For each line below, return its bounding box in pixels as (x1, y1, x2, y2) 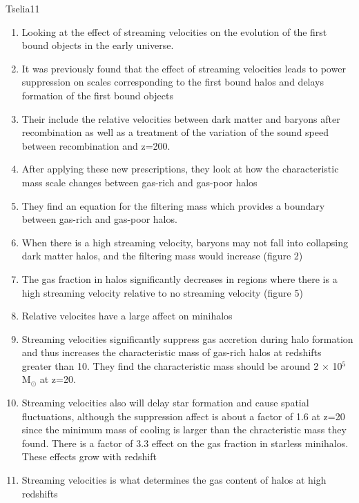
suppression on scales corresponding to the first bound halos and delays (21, 75, 324, 89)
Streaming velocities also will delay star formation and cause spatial (21, 395, 309, 410)
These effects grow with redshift (21, 449, 157, 464)
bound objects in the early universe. (21, 38, 174, 52)
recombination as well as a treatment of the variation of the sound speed (21, 125, 329, 139)
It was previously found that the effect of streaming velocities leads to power (21, 61, 346, 75)
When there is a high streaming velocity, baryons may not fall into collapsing (21, 235, 348, 249)
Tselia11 (6, 1, 40, 15)
